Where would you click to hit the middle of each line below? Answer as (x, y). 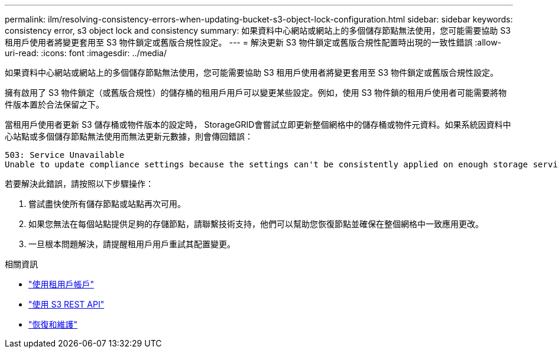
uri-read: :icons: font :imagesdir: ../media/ (86, 53)
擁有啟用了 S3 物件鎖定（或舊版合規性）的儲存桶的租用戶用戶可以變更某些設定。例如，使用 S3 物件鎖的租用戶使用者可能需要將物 (256, 93)
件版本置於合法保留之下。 (54, 104)
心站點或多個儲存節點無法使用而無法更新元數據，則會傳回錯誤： (129, 136)
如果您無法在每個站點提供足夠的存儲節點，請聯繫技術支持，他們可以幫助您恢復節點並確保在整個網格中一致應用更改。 (256, 224)
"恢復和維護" (53, 324)
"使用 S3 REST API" (66, 304)
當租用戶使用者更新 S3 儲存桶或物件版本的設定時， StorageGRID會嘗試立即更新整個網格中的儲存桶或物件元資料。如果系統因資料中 (258, 124)
